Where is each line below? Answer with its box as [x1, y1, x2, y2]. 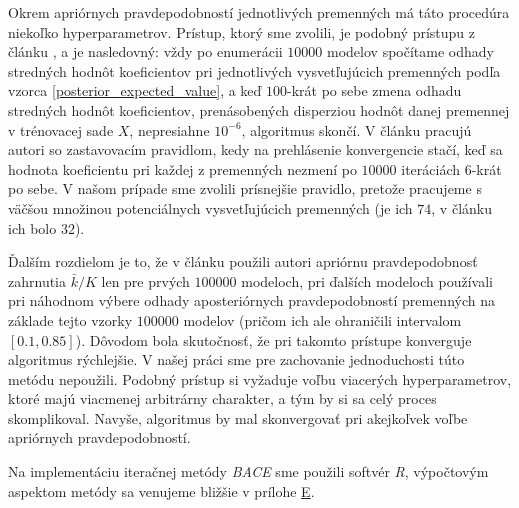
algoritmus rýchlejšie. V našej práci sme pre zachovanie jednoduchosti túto [8, 349, 465, 370]
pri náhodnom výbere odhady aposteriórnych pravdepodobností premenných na [8, 290, 495, 311]
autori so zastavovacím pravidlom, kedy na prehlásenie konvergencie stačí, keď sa [8, 139, 503, 160]
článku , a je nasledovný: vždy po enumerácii [8, 41, 283, 62]
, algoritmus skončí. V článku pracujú [241, 119, 472, 140]
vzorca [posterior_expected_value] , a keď [8, 80, 262, 101]
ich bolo [8, 217, 57, 238]
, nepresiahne [129, 119, 210, 140]
